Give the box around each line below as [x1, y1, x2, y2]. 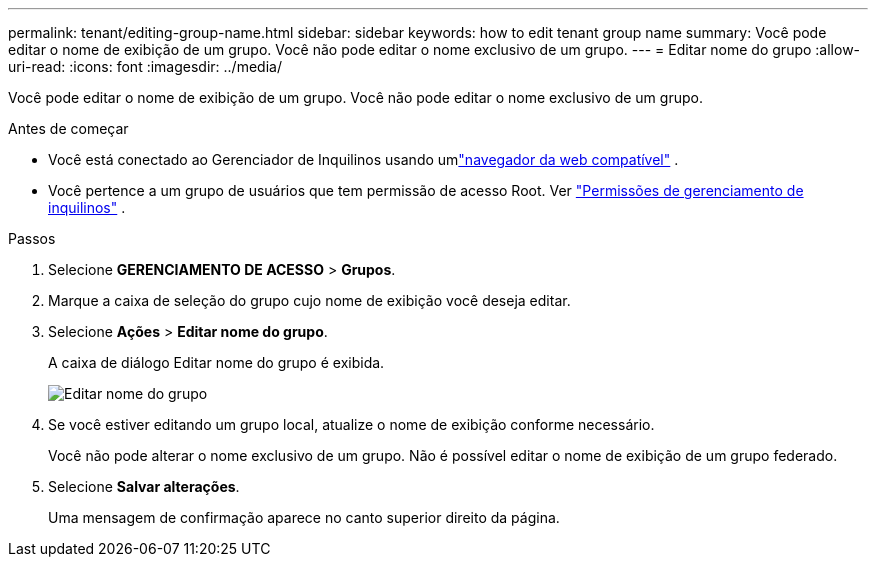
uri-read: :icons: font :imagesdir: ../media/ [8, 58, 282, 75]
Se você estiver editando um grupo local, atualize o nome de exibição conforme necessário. [48, 416, 655, 433]
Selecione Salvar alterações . [48, 478, 240, 495]
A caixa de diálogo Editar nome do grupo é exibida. [48, 354, 385, 371]
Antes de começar [8, 120, 129, 137]
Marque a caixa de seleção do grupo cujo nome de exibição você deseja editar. [48, 292, 571, 309]
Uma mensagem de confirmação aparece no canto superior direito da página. [48, 509, 560, 526]
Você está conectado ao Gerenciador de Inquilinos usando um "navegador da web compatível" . [48, 151, 679, 168]
